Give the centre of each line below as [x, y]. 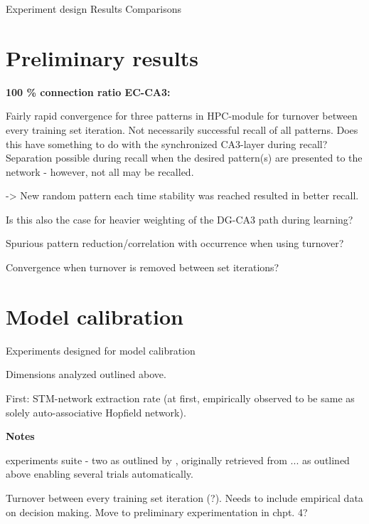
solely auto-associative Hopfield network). [96, 412]
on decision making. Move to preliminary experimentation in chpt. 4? [157, 512]
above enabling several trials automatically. [100, 474]
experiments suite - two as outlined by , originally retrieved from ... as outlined [178, 460]
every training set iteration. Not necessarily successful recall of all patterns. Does [182, 129]
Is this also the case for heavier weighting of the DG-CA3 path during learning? [180, 219]
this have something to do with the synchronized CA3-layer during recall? [167, 143]
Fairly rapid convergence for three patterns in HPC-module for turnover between [182, 116]
